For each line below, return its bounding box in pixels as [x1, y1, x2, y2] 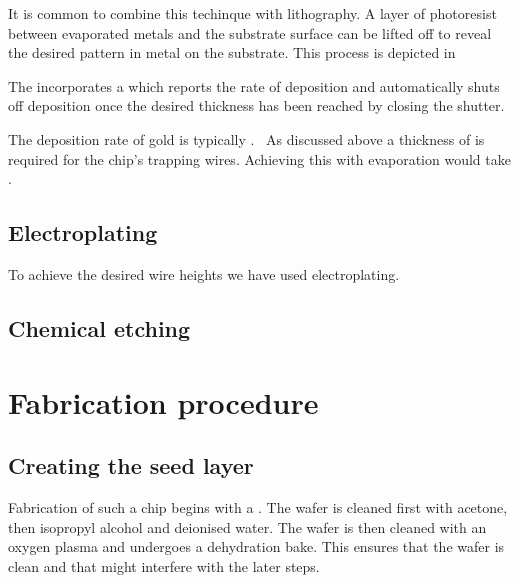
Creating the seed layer [8, 450, 254, 481]
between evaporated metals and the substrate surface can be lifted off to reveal [8, 22, 492, 43]
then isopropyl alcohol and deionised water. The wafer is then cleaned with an [8, 516, 487, 537]
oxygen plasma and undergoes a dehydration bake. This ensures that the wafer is [8, 536, 505, 557]
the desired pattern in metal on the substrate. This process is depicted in [8, 42, 456, 63]
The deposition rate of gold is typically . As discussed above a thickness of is [8, 128, 485, 149]
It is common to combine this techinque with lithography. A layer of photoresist [8, 3, 497, 23]
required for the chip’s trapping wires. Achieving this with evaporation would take [8, 148, 511, 169]
